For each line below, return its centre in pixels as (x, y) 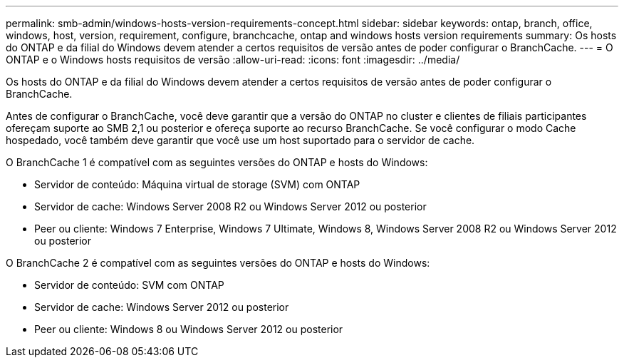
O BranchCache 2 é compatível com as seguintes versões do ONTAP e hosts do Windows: (218, 263)
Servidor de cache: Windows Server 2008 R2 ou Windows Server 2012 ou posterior (230, 206)
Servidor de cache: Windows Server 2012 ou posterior (162, 307)
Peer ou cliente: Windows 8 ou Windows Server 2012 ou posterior (189, 329)
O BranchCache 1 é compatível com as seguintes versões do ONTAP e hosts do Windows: (217, 162)
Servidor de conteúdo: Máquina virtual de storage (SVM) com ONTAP (197, 184)
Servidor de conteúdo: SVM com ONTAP (129, 285)
